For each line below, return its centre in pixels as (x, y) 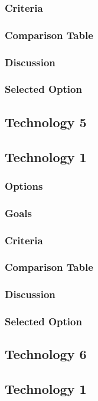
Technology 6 (46, 354)
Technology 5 (46, 122)
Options (24, 185)
